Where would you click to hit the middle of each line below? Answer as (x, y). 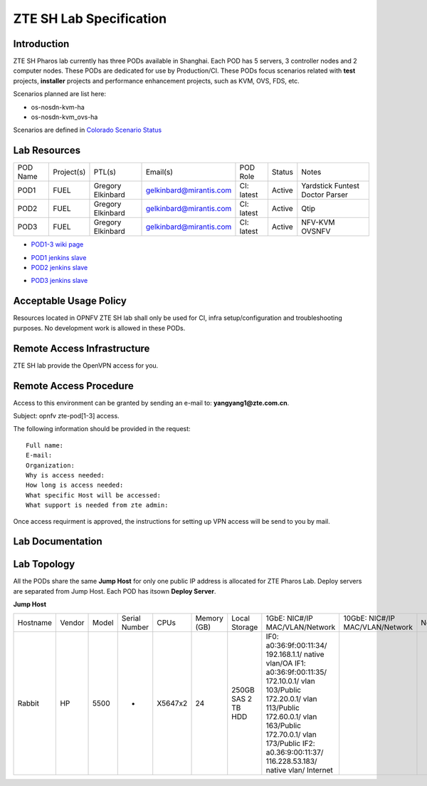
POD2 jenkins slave (59, 268)
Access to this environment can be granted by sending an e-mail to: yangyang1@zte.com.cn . (151, 403)
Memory (210, 618)
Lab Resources (47, 151)
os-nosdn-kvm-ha (58, 107)
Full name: (45, 445)
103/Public (284, 690)
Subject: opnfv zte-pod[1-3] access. (67, 415)
